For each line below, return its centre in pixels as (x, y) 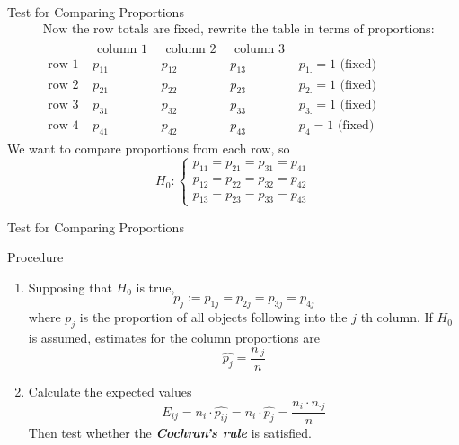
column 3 (259, 49)
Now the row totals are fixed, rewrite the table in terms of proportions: (238, 29)
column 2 (191, 49)
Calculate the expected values (110, 392)
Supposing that (70, 287)
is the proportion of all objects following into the (213, 317)
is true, (155, 287)
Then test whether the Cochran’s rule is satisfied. (170, 433)
